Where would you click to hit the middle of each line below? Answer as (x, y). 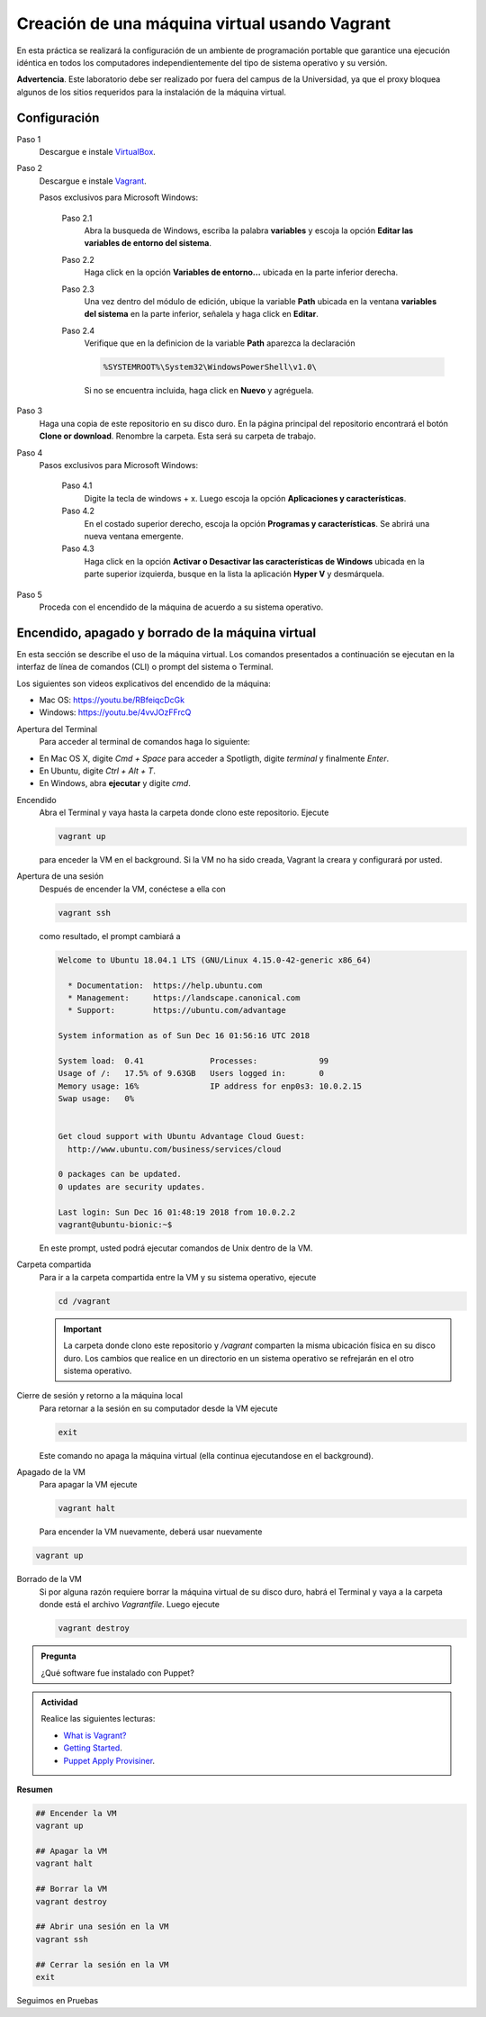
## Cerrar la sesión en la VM (102, 1964)
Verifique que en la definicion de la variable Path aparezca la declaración (220, 343)
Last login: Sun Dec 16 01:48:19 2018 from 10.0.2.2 (177, 1212)
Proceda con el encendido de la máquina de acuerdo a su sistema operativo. (181, 607)
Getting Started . (93, 1748)
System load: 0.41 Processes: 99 (193, 1061)
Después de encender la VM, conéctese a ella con (133, 889)
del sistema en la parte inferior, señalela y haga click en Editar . (201, 314)
